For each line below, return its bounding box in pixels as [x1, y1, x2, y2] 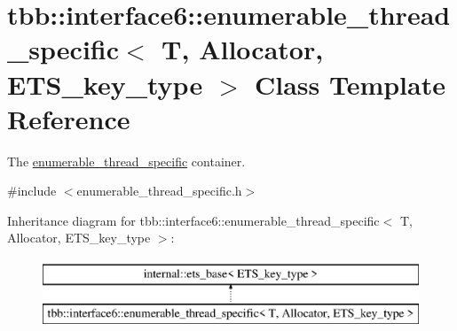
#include [7, 181, 57, 200]
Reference [7, 100, 130, 136]
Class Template [254, 65, 445, 102]
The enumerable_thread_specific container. [7, 151, 246, 170]
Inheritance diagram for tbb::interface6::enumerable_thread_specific [7, 211, 380, 229]
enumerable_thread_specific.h [76, 181, 242, 200]
